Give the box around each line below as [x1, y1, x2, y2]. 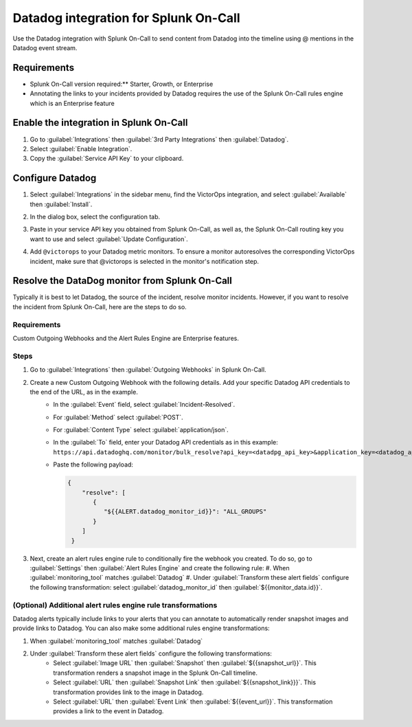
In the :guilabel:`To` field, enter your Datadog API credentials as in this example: [53, 438, 278, 447]
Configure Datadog [12, 172, 97, 184]
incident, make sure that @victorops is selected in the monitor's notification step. [30, 257, 260, 265]
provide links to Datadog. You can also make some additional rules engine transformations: [12, 624, 271, 632]
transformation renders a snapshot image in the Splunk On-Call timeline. [53, 669, 257, 677]
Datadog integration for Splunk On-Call [12, 10, 240, 25]
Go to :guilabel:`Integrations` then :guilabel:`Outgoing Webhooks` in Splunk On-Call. [30, 366, 267, 374]
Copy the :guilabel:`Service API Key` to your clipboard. [30, 155, 184, 163]
